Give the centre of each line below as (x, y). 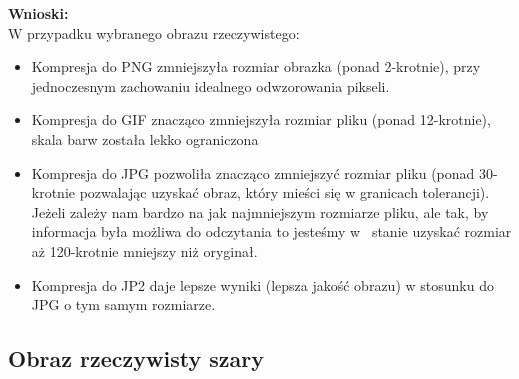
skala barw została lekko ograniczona (145, 138)
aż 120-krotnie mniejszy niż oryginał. (144, 250)
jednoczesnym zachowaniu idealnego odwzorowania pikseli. (210, 85)
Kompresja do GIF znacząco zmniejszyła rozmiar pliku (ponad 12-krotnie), (261, 119)
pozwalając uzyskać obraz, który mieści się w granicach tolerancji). (284, 192)
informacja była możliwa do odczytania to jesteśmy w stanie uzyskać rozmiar (271, 231)
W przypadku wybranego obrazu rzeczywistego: (154, 32)
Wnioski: (38, 13)
